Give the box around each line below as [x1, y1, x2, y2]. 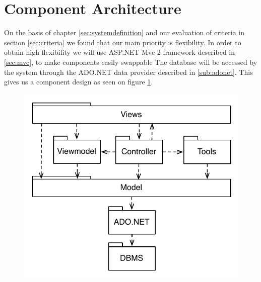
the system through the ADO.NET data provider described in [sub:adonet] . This [4, 66, 253, 77]
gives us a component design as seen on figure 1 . [4, 76, 153, 87]
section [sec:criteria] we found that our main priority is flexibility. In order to [4, 37, 241, 47]
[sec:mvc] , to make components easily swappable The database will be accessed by [4, 56, 257, 67]
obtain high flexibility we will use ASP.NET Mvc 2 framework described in [4, 47, 235, 57]
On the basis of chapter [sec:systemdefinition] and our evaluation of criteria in [4, 27, 244, 38]
